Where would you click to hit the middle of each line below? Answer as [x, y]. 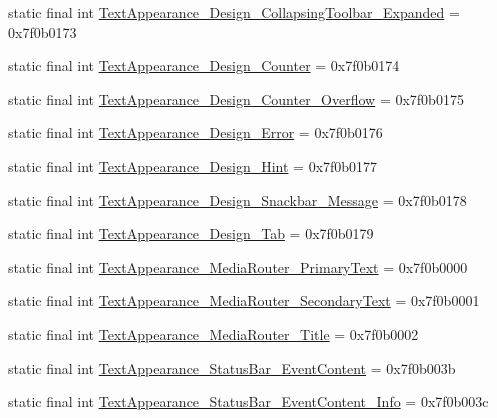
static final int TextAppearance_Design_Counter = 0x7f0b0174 [204, 65]
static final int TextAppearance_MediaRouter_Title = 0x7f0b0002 [213, 333]
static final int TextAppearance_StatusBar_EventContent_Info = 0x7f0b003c [248, 401]
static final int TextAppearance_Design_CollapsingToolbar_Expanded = [234, 12]
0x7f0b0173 [42, 31]
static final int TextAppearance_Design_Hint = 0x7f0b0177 [193, 165]
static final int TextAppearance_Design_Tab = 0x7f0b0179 [191, 233]
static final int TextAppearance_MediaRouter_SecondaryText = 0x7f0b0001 [244, 300]
